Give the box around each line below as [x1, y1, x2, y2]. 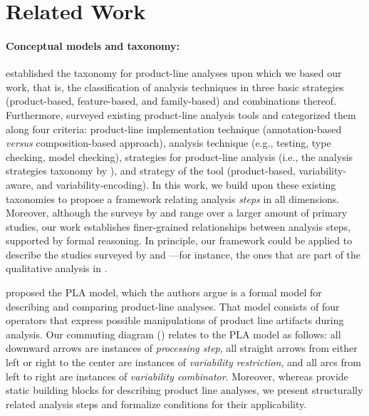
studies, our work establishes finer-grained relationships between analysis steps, [6, 219, 351, 234]
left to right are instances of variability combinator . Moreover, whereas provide [6, 368, 348, 383]
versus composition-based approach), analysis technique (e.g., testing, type [6, 135, 331, 150]
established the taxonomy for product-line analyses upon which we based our [6, 66, 342, 80]
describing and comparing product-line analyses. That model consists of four [6, 298, 340, 313]
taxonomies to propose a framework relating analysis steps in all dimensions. [6, 191, 340, 206]
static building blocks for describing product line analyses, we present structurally [6, 383, 363, 397]
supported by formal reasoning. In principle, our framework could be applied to [6, 233, 353, 248]
